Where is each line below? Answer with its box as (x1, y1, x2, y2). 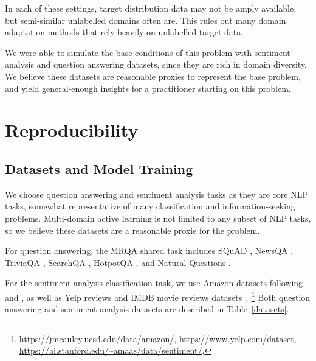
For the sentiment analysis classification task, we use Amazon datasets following (5, 276, 303, 289)
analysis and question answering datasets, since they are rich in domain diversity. (5, 58, 307, 71)
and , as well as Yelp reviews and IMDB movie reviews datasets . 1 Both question (5, 289, 311, 303)
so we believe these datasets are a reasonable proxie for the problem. (5, 223, 260, 236)
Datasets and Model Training (5, 159, 193, 178)
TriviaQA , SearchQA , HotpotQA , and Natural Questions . (5, 256, 231, 268)
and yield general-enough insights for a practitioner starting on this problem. (5, 82, 291, 94)
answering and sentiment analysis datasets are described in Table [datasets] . (5, 303, 289, 315)
